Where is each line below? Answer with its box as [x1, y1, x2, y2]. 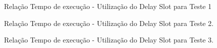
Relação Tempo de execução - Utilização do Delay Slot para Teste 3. [4, 34, 213, 45]
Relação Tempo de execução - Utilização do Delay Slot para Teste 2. [4, 17, 213, 28]
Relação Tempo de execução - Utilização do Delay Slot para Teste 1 [4, 1, 211, 11]
